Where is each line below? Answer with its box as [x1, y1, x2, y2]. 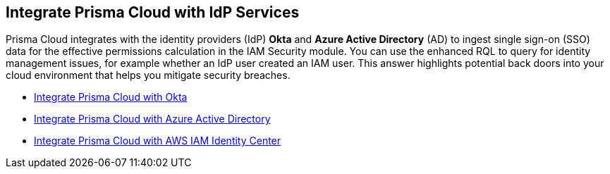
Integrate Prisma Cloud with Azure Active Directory [34, 113, 271, 125]
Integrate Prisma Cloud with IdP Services [6, 4, 300, 21]
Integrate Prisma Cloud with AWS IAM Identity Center [34, 135, 281, 147]
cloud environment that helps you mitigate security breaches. [6, 69, 291, 82]
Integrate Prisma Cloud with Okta [34, 91, 188, 104]
